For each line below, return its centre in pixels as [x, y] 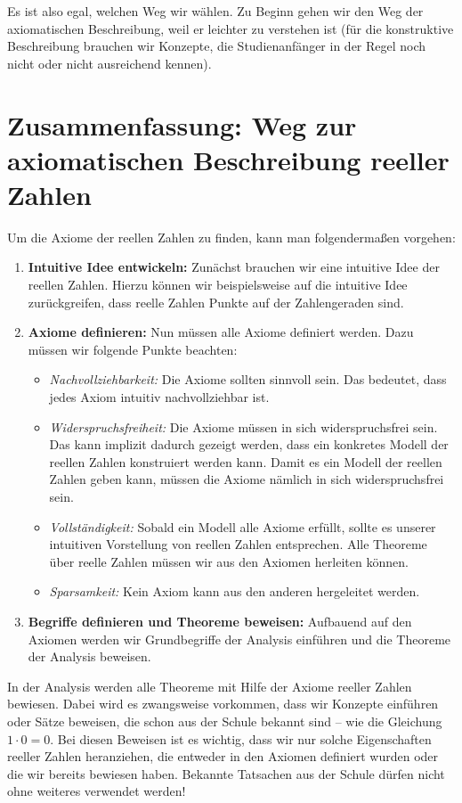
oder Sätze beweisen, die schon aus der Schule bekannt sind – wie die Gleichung [225, 721]
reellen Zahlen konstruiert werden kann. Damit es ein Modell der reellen [246, 461]
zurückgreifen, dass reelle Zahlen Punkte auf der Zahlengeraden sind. [216, 302]
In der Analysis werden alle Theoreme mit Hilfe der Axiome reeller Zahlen [210, 686]
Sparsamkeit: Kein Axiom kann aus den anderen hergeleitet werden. [235, 591]
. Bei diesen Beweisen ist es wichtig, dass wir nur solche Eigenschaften [241, 738]
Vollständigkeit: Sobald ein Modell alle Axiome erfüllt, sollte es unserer [243, 526]
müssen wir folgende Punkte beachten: [133, 349]
